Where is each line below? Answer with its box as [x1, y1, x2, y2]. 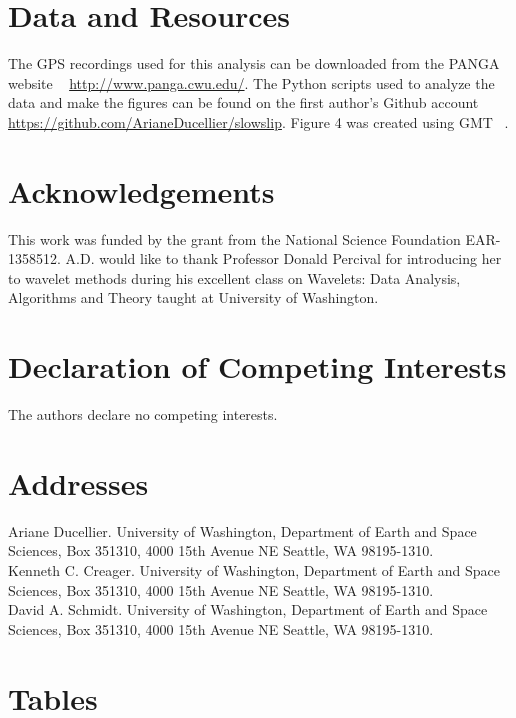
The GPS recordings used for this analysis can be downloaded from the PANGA [8, 53, 500, 74]
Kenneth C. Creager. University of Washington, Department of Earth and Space [8, 560, 500, 581]
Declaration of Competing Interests [8, 346, 507, 387]
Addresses [8, 462, 149, 503]
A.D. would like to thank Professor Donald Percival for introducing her [65, 248, 502, 269]
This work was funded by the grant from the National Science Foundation [8, 228, 461, 249]
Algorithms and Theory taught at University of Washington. [8, 287, 379, 308]
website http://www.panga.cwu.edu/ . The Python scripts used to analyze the [8, 72, 495, 93]
